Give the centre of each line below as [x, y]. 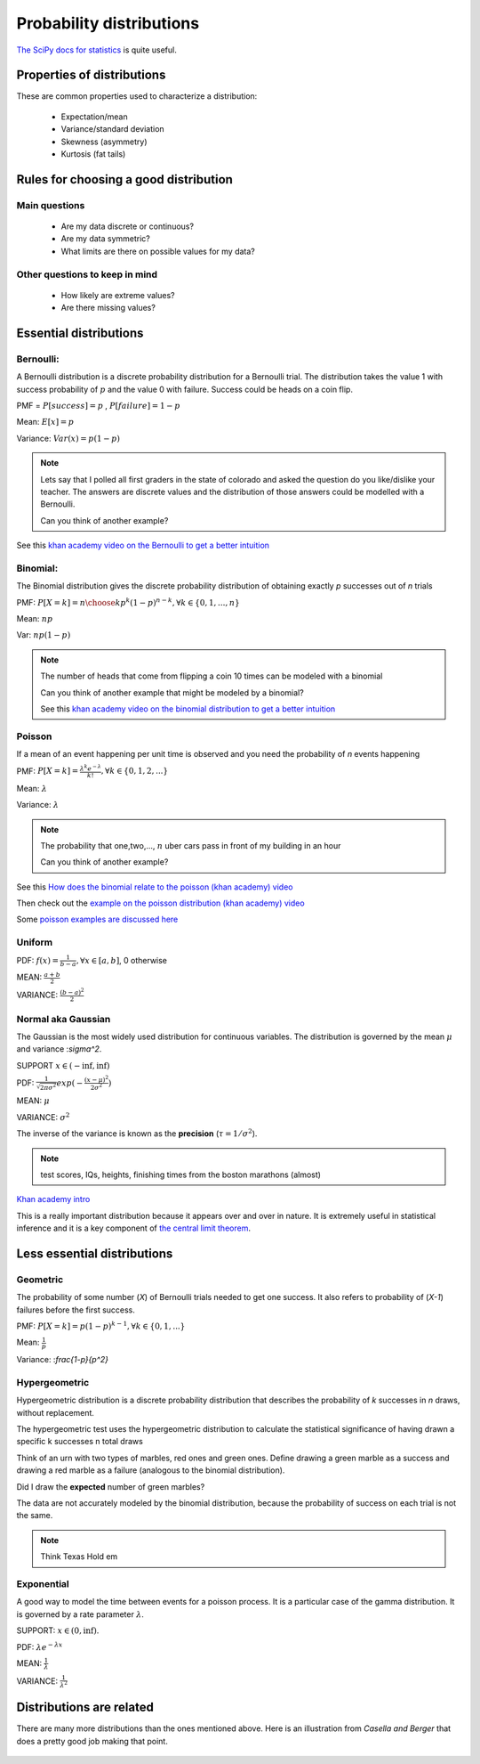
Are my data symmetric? [106, 239]
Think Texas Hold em [79, 1557]
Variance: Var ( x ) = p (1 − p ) [68, 438]
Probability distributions [108, 23]
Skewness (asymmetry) [104, 142]
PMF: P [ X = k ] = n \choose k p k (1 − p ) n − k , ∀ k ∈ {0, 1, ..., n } [128, 602]
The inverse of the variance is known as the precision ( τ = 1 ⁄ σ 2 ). [137, 1133]
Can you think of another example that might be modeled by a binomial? [172, 692]
